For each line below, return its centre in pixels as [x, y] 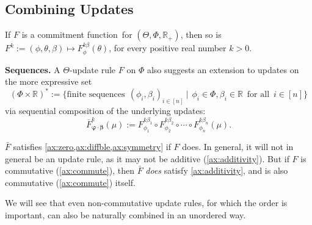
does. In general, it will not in [238, 146]
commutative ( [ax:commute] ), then [70, 170]
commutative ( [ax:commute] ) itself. [70, 182]
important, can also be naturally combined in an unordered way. [125, 214]
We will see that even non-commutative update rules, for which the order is [146, 203]
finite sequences [96, 95]
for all [258, 95]
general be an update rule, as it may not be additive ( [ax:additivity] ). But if [147, 158]
